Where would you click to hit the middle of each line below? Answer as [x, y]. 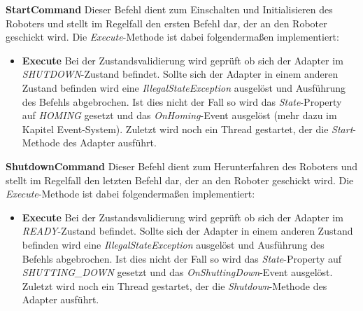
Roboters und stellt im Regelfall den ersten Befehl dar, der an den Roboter [166, 23]
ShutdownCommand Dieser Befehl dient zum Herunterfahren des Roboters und [182, 166]
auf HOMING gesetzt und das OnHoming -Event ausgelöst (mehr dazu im [179, 115]
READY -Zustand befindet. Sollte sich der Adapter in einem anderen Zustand [187, 231]
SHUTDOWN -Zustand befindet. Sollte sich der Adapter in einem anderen [180, 74]
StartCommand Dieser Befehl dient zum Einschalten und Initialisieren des [169, 9]
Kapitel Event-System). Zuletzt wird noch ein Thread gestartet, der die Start [187, 129]
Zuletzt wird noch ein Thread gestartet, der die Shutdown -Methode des [175, 285]
